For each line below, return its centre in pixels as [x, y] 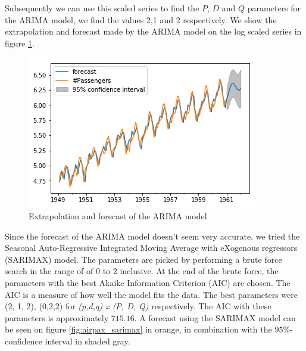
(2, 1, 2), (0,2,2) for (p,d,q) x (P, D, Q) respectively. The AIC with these [138, 306]
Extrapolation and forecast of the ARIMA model [118, 215]
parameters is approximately [57, 317]
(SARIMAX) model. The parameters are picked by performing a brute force [143, 259]
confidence [24, 341]
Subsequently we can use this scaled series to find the [102, 8]
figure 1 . [20, 43]
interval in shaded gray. [88, 341]
